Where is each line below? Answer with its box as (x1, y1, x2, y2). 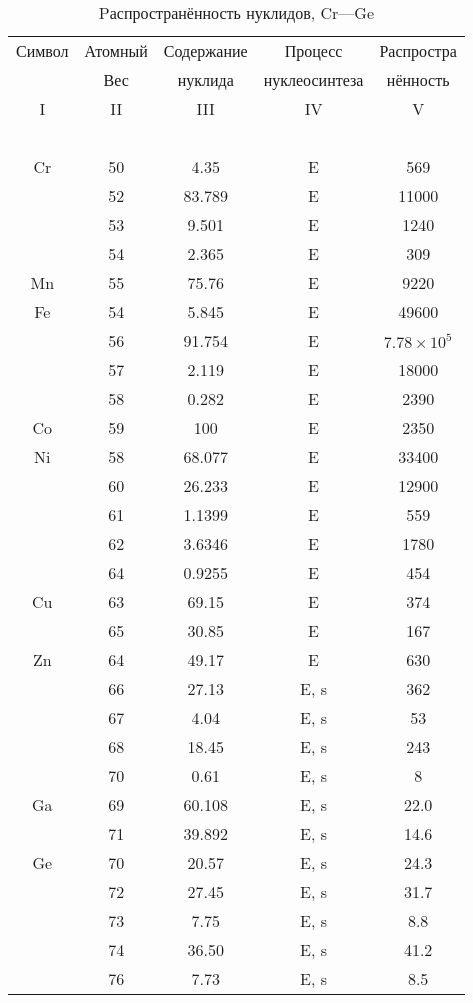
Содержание (163, 39, 248, 62)
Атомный (84, 39, 148, 62)
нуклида (177, 68, 234, 91)
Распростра (379, 39, 457, 62)
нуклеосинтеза (263, 68, 364, 91)
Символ (16, 39, 69, 62)
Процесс (284, 39, 343, 62)
